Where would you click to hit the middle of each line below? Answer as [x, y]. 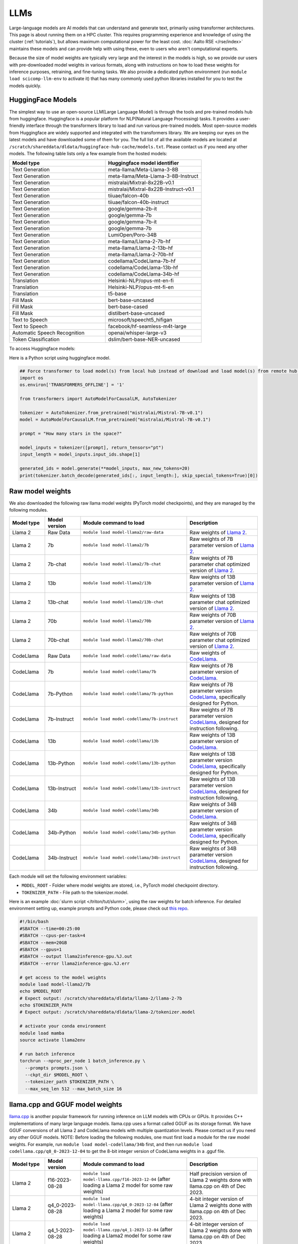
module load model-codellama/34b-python [129, 833]
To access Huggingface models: [42, 349]
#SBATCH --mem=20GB [43, 942]
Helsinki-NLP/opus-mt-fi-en [141, 287]
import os [32, 378]
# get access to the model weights [63, 977]
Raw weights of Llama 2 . [218, 532]
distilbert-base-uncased [136, 313]
